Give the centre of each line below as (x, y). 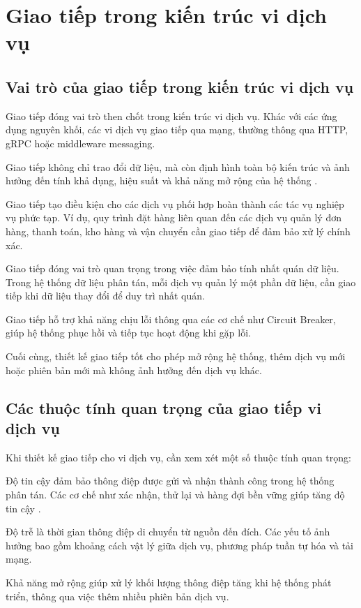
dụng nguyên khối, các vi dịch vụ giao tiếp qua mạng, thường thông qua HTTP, (177, 129)
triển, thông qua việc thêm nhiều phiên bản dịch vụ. (117, 596)
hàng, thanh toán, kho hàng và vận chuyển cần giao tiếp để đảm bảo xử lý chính (178, 231)
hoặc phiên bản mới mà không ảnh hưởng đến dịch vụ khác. (134, 370)
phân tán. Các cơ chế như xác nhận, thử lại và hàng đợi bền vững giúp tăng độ (175, 495)
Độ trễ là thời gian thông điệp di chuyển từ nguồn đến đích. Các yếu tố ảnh (168, 532)
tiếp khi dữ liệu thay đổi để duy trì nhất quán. (105, 296)
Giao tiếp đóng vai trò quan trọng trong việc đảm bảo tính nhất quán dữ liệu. (172, 268)
